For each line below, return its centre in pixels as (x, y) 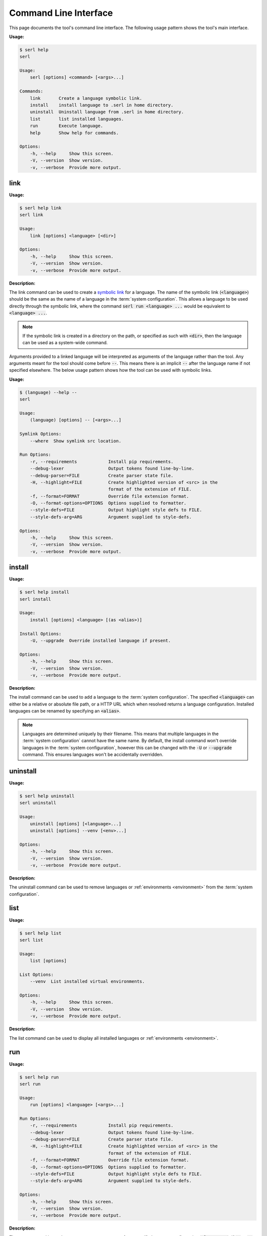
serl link (31, 215)
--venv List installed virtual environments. (88, 982)
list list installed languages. (77, 119)
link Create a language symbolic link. (86, 98)
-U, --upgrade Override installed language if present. (100, 641)
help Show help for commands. (74, 133)
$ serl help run (39, 1077)
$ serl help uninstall (47, 796)
